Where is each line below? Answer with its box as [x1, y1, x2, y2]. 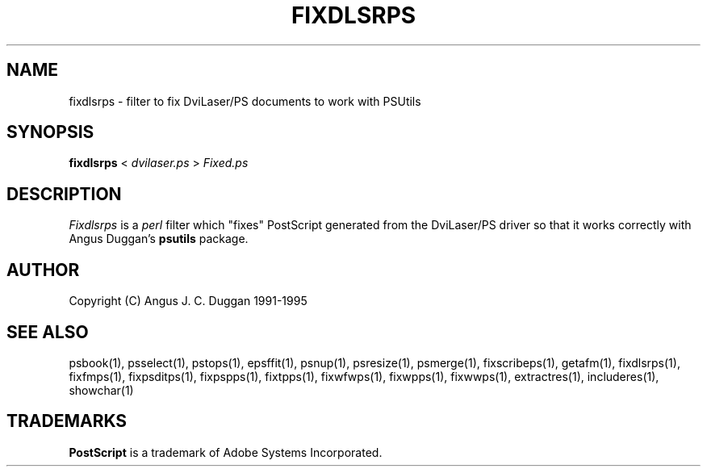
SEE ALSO [6, 321, 89, 342]
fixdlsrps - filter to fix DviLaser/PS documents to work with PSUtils [69, 94, 421, 108]
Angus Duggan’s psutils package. [69, 232, 249, 246]
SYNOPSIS [6, 122, 94, 143]
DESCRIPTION [6, 183, 122, 204]
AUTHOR [6, 259, 80, 280]
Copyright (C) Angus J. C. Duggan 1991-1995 [69, 294, 307, 308]
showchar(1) [69, 383, 134, 397]
